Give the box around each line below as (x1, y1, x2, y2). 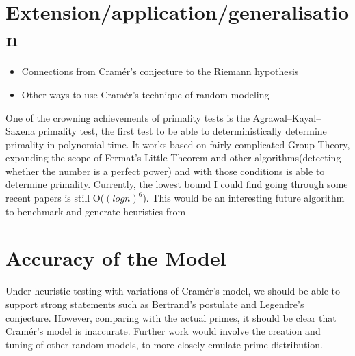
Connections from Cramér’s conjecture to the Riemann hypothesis (21, 64, 299, 79)
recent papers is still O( (5, 191, 105, 205)
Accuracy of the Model (5, 244, 226, 272)
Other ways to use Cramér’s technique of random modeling (21, 87, 269, 101)
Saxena (5, 124, 36, 138)
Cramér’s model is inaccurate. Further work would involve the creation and (5, 324, 321, 338)
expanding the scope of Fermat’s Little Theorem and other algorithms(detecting (5, 150, 341, 165)
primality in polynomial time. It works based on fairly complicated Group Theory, (5, 137, 350, 151)
